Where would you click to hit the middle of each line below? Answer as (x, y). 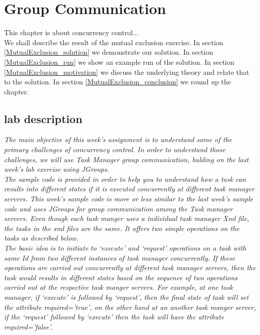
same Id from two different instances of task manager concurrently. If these (120, 257)
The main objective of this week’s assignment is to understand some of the (118, 139)
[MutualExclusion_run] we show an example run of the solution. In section (119, 62)
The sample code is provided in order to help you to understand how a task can (125, 179)
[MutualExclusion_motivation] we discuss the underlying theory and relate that (127, 72)
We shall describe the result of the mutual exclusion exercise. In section (114, 42)
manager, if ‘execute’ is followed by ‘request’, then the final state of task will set (126, 297)
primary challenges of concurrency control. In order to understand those (115, 149)
